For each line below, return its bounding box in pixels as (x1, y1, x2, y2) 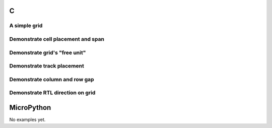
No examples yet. (9, 116, 46, 122)
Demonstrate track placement (9, 62, 84, 70)
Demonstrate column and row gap (9, 76, 94, 83)
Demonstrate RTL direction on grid (9, 89, 96, 96)
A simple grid (9, 22, 43, 29)
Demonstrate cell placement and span (9, 35, 104, 42)
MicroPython (9, 103, 51, 112)
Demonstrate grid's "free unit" (9, 49, 86, 56)
